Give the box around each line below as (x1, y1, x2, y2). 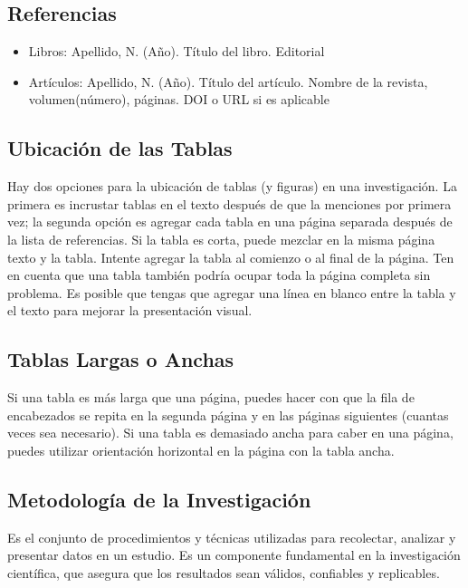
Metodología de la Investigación (7, 485, 311, 513)
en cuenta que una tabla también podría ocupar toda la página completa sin (7, 265, 431, 284)
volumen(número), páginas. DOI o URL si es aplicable (28, 90, 330, 109)
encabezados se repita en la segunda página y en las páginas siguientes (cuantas (7, 405, 449, 424)
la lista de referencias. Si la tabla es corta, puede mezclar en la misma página (7, 229, 435, 248)
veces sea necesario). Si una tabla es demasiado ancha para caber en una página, (7, 423, 454, 442)
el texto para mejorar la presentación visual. (7, 301, 253, 320)
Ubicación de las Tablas (7, 134, 233, 162)
